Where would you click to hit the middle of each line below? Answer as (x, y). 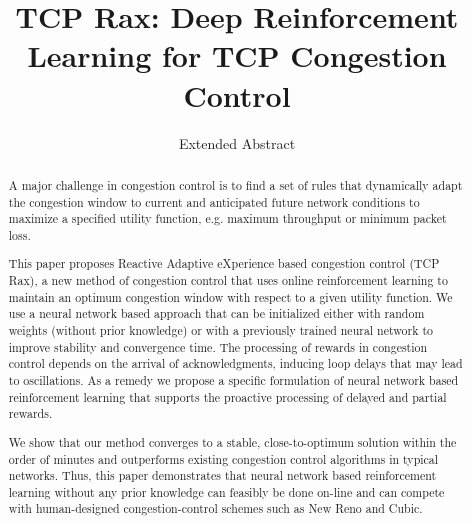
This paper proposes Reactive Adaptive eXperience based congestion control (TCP (224, 263)
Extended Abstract (237, 142)
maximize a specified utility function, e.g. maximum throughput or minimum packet (227, 218)
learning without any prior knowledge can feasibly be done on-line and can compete (226, 491)
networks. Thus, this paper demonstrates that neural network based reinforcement (222, 475)
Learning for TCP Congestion (237, 55)
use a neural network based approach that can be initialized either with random (216, 313)
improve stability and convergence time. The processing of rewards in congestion (218, 346)
